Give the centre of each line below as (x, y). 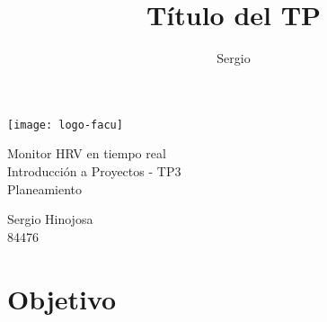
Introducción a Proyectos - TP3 (94, 170)
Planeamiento (45, 188)
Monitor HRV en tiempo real (87, 153)
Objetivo (62, 298)
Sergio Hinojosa (50, 219)
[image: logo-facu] (65, 125)
